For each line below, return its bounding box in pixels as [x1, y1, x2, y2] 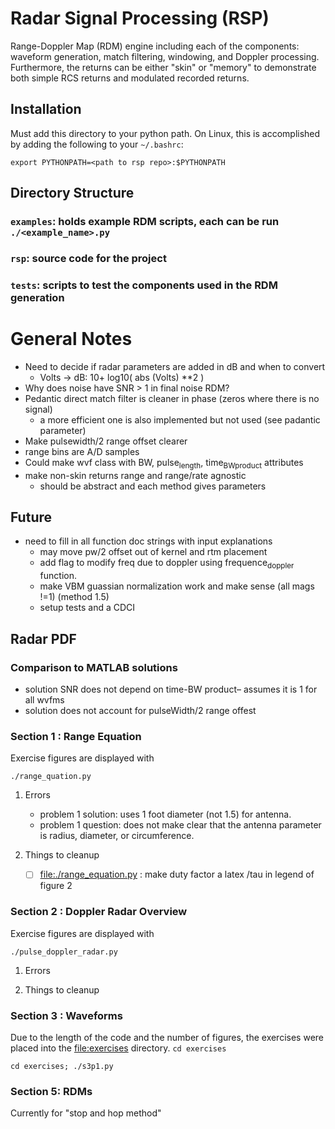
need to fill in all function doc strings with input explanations [24, 535, 273, 547]
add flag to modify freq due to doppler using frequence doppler [39, 557, 295, 571]
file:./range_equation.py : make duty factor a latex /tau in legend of [39, 868, 315, 881]
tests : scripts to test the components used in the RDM [10, 278, 278, 292]
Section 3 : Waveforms [10, 1008, 123, 1022]
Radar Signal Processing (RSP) [10, 7, 270, 30]
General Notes [10, 328, 133, 351]
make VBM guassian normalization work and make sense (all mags [39, 580, 315, 592]
